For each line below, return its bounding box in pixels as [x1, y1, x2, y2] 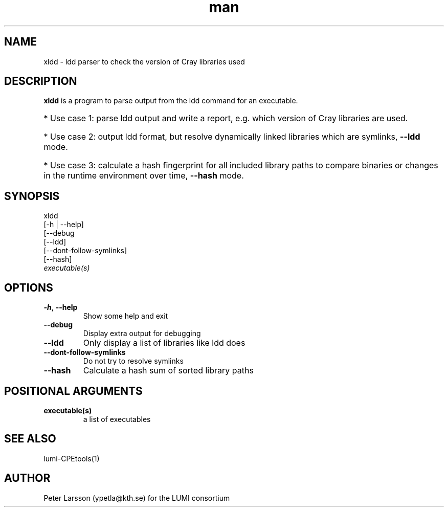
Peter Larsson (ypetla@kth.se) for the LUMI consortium [43, 493, 230, 502]
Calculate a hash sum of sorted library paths [83, 365, 254, 376]
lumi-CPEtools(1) [43, 454, 100, 463]
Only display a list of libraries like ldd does [83, 338, 245, 348]
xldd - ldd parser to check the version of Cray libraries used [43, 57, 245, 66]
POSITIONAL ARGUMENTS [4, 384, 143, 397]
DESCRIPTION [4, 75, 77, 88]
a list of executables [83, 414, 151, 424]
